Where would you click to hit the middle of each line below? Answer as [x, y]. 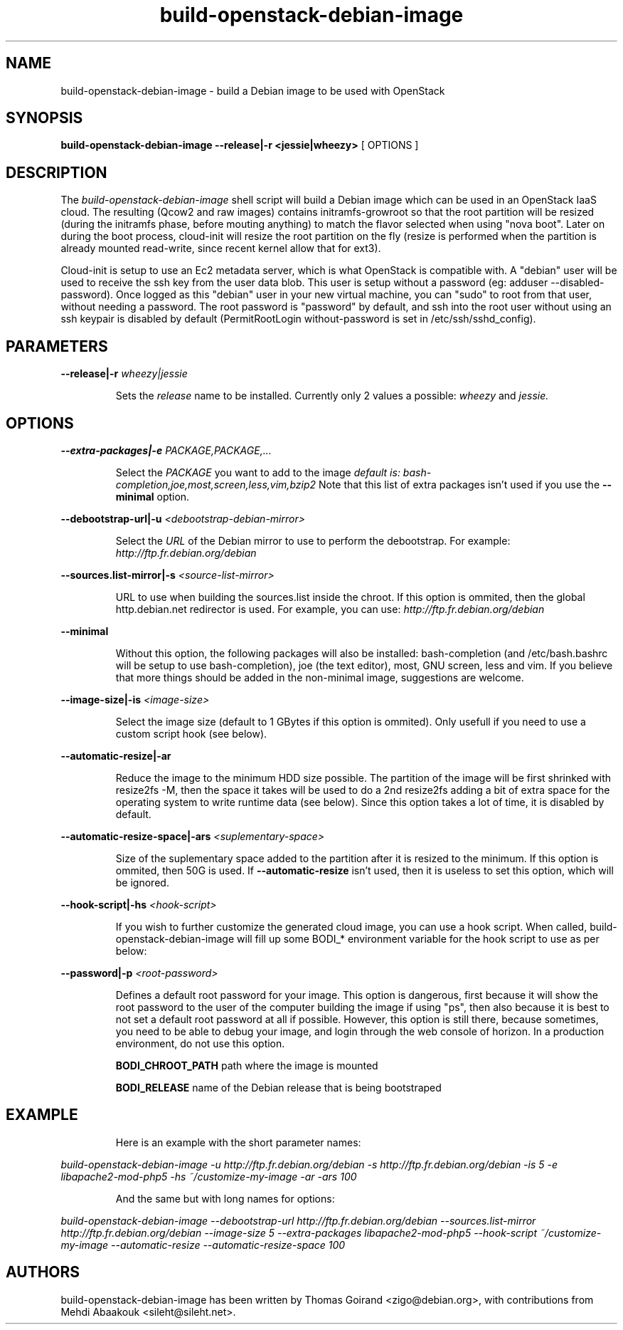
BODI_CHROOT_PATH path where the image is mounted [247, 1065]
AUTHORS [43, 1272]
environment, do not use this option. [200, 1043]
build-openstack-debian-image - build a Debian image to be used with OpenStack [253, 90]
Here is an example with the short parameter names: [238, 1142]
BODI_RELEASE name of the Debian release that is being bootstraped [278, 1087]
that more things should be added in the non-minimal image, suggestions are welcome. [320, 677]
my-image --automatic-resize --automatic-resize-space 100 [203, 1245]
